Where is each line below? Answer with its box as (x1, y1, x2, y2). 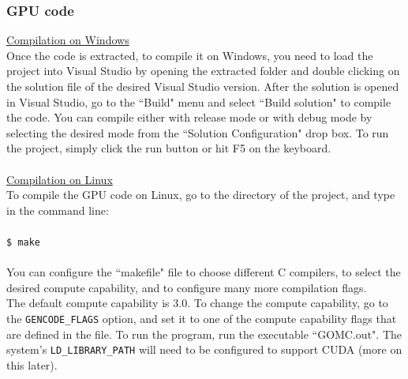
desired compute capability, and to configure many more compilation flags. (6, 279, 367, 295)
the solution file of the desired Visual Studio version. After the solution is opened (6, 78, 399, 94)
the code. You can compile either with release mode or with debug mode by (6, 109, 372, 126)
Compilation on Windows (6, 32, 129, 48)
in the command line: (6, 201, 109, 218)
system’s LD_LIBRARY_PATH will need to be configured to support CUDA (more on (6, 341, 402, 358)
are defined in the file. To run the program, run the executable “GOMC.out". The (6, 325, 402, 342)
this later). (6, 356, 58, 373)
